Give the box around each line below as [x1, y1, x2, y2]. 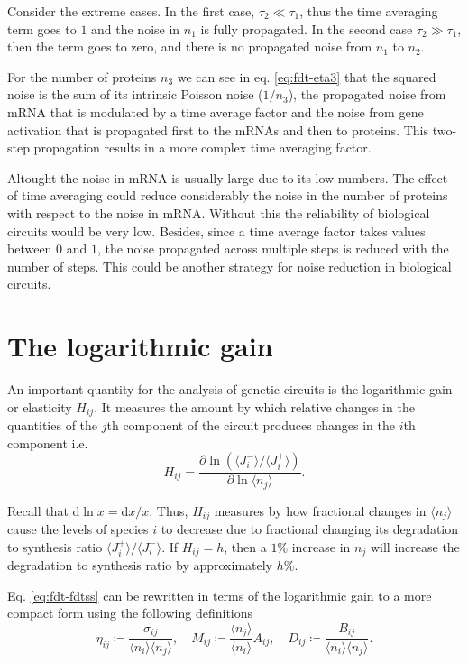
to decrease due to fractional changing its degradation [161, 520, 459, 539]
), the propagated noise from [288, 85, 446, 104]
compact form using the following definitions [7, 603, 253, 622]
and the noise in [91, 19, 180, 38]
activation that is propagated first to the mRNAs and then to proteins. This [7, 120, 428, 139]
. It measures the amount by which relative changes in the [94, 397, 415, 416]
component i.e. [7, 433, 88, 452]
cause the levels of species [7, 520, 149, 539]
